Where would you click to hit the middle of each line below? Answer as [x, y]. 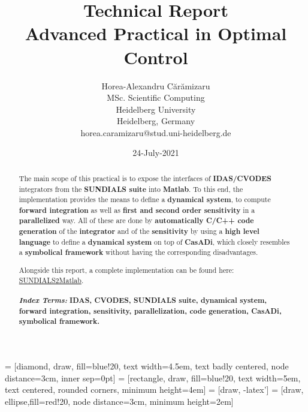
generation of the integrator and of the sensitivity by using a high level [139, 231]
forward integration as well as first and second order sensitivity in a [137, 210]
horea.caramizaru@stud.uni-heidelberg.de [156, 132]
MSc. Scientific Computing [156, 97]
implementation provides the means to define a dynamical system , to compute [145, 200]
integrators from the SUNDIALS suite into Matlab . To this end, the [131, 189]
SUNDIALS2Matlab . [51, 280]
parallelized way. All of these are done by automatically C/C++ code [136, 221]
